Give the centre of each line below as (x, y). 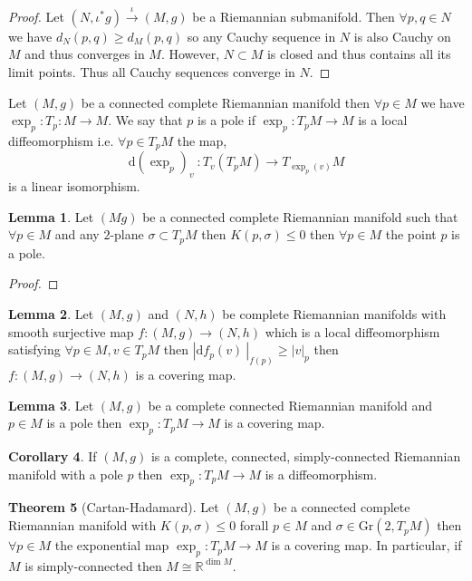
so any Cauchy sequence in (261, 36)
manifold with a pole (66, 474)
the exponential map (112, 545)
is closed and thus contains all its (359, 54)
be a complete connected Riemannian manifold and (290, 405)
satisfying (34, 349)
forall (254, 525)
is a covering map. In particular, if (366, 545)
